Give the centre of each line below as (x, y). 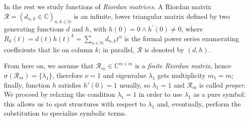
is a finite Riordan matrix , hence (183, 66)
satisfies (70, 84)
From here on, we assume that (49, 66)
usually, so (135, 84)
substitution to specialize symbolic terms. (65, 113)
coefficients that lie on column (48, 49)
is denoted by (164, 49)
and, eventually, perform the (199, 103)
